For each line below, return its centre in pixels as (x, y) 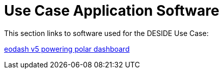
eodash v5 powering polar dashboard (67, 49)
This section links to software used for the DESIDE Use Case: (106, 33)
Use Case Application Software (112, 11)
